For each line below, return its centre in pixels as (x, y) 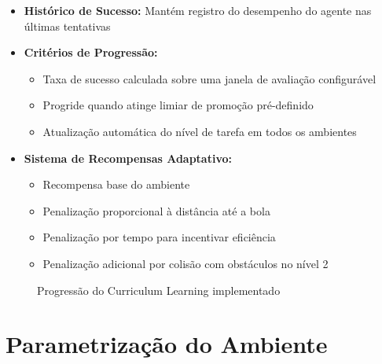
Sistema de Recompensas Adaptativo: (128, 158)
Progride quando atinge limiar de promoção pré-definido (178, 105)
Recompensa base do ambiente (116, 184)
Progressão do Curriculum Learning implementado (159, 290)
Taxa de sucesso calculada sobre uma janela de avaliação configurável (209, 78)
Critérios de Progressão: (91, 52)
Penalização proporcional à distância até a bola (156, 210)
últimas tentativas (67, 26)
